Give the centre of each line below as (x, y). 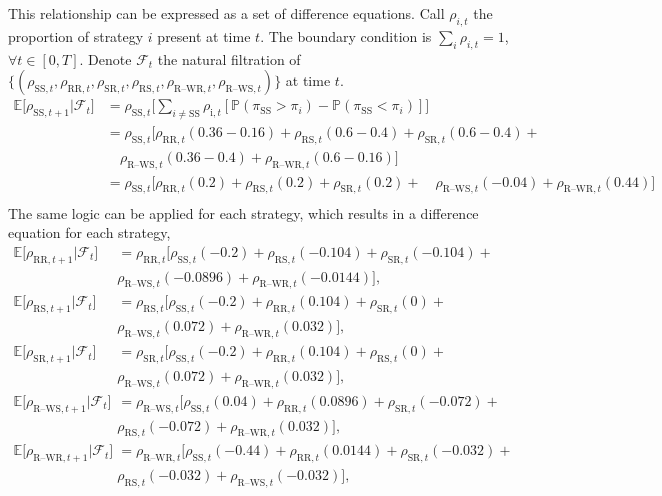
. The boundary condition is (346, 35)
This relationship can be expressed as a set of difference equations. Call (226, 13)
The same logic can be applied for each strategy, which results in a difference (243, 212)
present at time (204, 35)
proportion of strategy (76, 35)
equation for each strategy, (89, 232)
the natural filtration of (229, 58)
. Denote (105, 58)
